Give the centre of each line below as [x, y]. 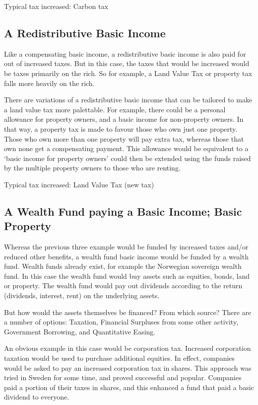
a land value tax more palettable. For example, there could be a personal [115, 109]
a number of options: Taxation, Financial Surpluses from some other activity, [121, 322]
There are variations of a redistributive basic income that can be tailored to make [128, 100]
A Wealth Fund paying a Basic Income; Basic [123, 211]
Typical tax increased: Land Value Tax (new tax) [79, 184]
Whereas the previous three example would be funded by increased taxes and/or [126, 247]
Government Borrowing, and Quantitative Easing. [80, 331]
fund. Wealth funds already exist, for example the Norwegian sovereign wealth [123, 266]
